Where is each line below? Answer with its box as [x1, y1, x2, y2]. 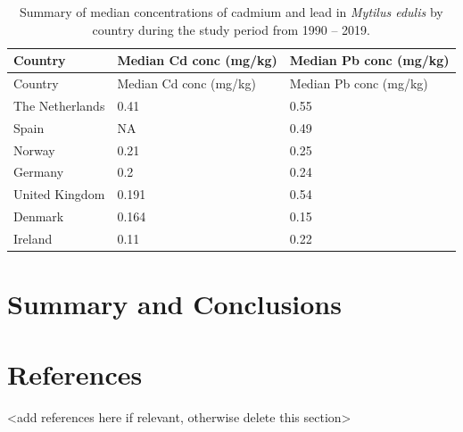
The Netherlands [13, 96, 105, 114]
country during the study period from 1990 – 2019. [92, 20, 370, 38]
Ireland [13, 228, 53, 247]
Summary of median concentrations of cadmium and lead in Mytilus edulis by [19, 3, 443, 21]
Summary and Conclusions [7, 286, 342, 322]
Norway [13, 140, 55, 159]
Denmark [13, 207, 64, 226]
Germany [13, 162, 64, 181]
